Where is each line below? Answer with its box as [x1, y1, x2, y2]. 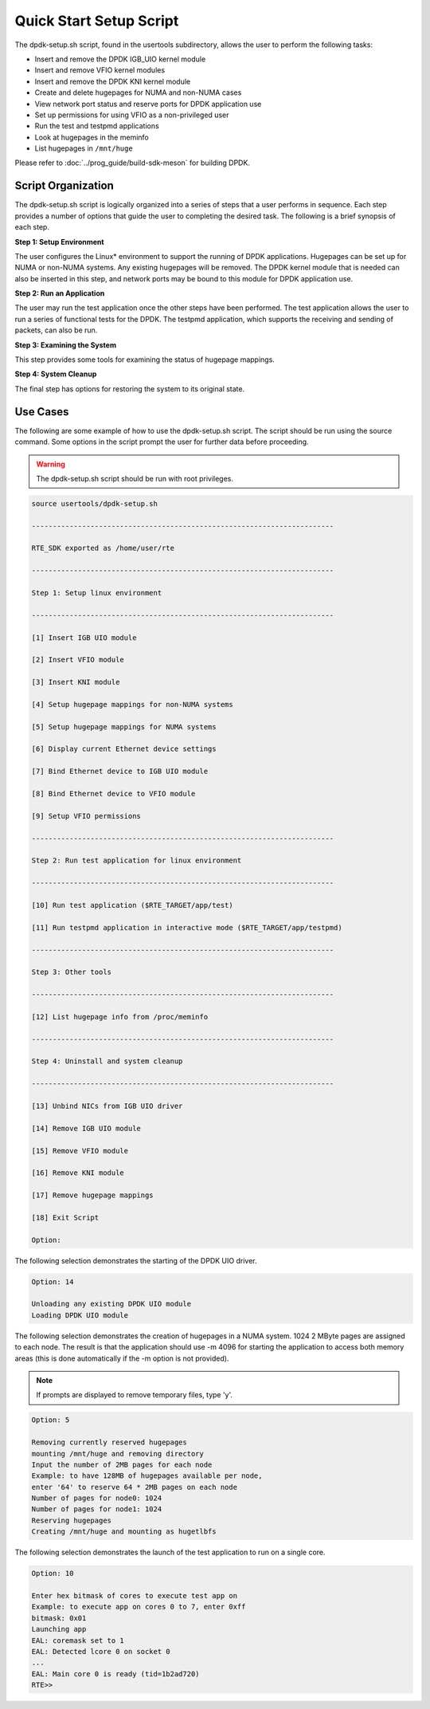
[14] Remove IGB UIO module [31, 1124, 141, 1133]
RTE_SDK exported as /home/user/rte [31, 544, 175, 553]
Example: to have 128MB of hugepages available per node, [31, 1471, 263, 1480]
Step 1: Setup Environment [14, 237, 104, 246]
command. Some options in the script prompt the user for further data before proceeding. [14, 437, 310, 446]
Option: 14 [31, 1277, 74, 1287]
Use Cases [14, 405, 69, 418]
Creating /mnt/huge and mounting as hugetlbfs [31, 1527, 217, 1536]
